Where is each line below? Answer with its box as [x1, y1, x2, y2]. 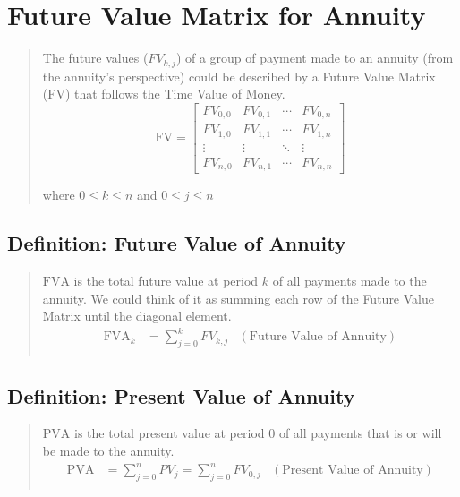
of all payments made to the [272, 271, 427, 290]
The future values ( [42, 48, 149, 67]
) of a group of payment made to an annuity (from [175, 48, 454, 67]
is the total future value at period [73, 271, 259, 290]
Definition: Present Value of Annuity [7, 381, 355, 409]
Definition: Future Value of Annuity [7, 229, 346, 257]
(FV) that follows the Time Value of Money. [42, 84, 285, 103]
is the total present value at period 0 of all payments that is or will [74, 424, 442, 442]
